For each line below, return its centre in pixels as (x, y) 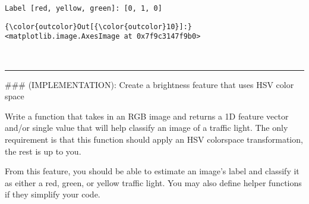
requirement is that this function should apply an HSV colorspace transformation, (154, 139)
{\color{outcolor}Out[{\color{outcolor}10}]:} (98, 26)
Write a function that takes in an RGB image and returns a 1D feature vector (147, 116)
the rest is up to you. (43, 151)
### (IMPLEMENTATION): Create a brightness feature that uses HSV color (149, 84)
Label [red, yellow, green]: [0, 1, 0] (83, 8)
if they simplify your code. (53, 194)
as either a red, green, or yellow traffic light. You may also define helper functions (153, 182)
